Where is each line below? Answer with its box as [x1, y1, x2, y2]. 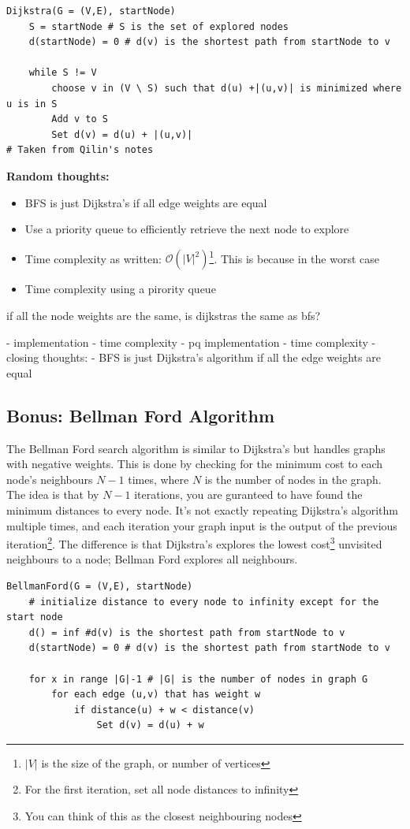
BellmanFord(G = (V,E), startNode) [6, 580, 193, 592]
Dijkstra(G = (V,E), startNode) [6, 6, 176, 17]
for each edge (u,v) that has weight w [51, 689, 261, 701]
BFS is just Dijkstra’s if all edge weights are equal [24, 194, 267, 210]
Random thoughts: [6, 167, 110, 184]
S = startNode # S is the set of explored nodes [28, 20, 289, 32]
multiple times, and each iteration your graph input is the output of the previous [6, 517, 397, 533]
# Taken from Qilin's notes [6, 144, 154, 156]
